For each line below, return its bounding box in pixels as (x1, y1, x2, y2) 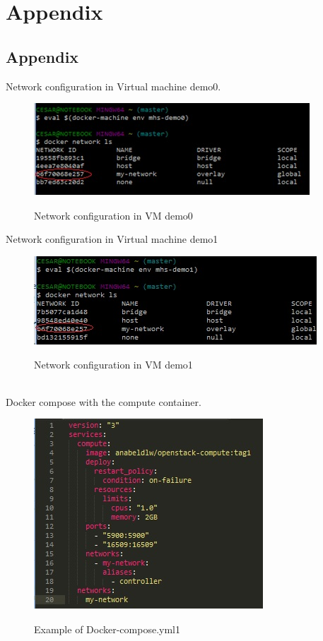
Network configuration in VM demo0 (34, 208, 193, 222)
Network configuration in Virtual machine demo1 (6, 232, 218, 246)
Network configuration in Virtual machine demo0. (6, 78, 221, 93)
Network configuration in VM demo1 (34, 357, 193, 371)
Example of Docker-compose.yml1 (34, 621, 180, 636)
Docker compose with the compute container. (6, 394, 201, 409)
